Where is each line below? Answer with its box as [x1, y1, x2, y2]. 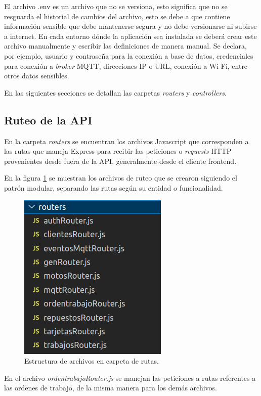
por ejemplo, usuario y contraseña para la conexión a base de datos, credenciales [4, 50, 253, 61]
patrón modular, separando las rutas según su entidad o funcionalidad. [4, 182, 223, 193]
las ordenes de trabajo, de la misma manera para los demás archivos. [4, 382, 217, 393]
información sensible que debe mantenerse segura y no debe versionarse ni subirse [4, 21, 257, 31]
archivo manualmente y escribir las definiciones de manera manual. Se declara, [4, 40, 247, 51]
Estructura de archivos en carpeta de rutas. [24, 356, 159, 366]
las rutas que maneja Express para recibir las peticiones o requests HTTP [4, 146, 232, 156]
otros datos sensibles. [4, 70, 69, 81]
